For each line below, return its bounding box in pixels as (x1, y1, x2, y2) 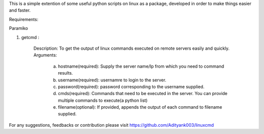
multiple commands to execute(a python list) (58, 97, 148, 103)
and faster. (9, 7, 31, 13)
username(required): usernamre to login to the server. (58, 77, 166, 83)
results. (58, 70, 73, 76)
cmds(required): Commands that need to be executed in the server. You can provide (58, 91, 228, 96)
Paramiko (9, 25, 28, 31)
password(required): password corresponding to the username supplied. (58, 83, 205, 90)
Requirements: (9, 16, 39, 22)
